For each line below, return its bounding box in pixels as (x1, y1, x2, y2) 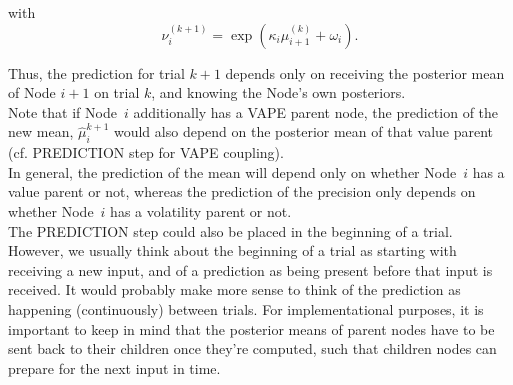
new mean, (8, 121, 74, 142)
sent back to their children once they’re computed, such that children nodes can (8, 338, 497, 359)
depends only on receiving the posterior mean (225, 62, 505, 83)
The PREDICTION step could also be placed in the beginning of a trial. (8, 220, 453, 241)
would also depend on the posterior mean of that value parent (113, 121, 494, 142)
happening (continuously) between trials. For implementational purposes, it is (8, 298, 484, 319)
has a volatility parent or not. (110, 200, 292, 221)
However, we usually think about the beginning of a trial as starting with (8, 240, 457, 261)
